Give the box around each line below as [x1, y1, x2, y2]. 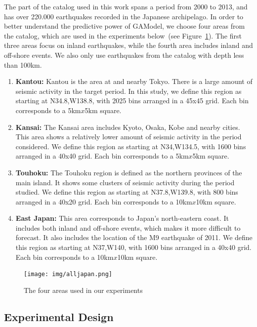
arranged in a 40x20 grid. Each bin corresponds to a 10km [15, 196, 192, 206]
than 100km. [4, 59, 42, 70]
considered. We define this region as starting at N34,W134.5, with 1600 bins [15, 141, 246, 151]
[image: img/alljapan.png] [24, 271, 112, 278]
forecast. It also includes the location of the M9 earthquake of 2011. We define [15, 232, 253, 243]
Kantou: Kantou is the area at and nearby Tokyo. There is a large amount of [15, 76, 253, 86]
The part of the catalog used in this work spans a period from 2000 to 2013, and [4, 1, 248, 11]
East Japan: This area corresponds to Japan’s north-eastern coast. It [15, 213, 229, 223]
